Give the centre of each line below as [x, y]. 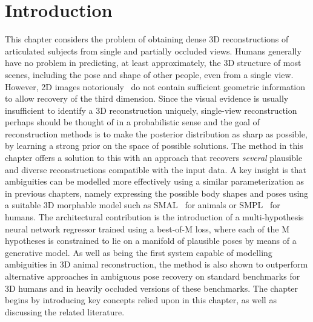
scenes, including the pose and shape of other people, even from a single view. [149, 74]
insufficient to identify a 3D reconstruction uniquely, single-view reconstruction [151, 110]
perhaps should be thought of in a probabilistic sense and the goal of [132, 122]
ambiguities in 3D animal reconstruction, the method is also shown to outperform [156, 264]
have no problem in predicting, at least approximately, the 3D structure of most [153, 63]
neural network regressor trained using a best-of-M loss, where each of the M [147, 228]
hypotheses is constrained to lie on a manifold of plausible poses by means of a [151, 241]
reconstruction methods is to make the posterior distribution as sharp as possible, [156, 133]
